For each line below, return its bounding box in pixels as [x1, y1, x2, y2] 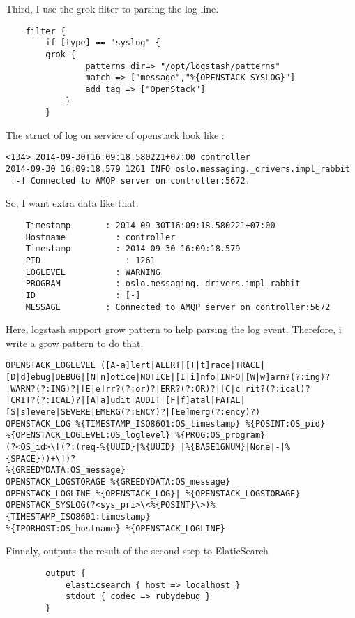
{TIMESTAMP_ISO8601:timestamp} [6, 511, 151, 522]
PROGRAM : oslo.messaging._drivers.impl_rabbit [25, 279, 301, 289]
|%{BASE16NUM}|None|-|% [180, 442, 291, 453]
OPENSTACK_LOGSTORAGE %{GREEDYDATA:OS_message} [6, 477, 231, 487]
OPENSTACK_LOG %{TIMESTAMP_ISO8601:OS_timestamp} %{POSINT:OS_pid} [6, 418, 326, 429]
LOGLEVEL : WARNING [25, 267, 160, 277]
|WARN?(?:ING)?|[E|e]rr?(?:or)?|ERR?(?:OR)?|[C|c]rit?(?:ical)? [6, 383, 310, 394]
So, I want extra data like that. [6, 196, 139, 210]
